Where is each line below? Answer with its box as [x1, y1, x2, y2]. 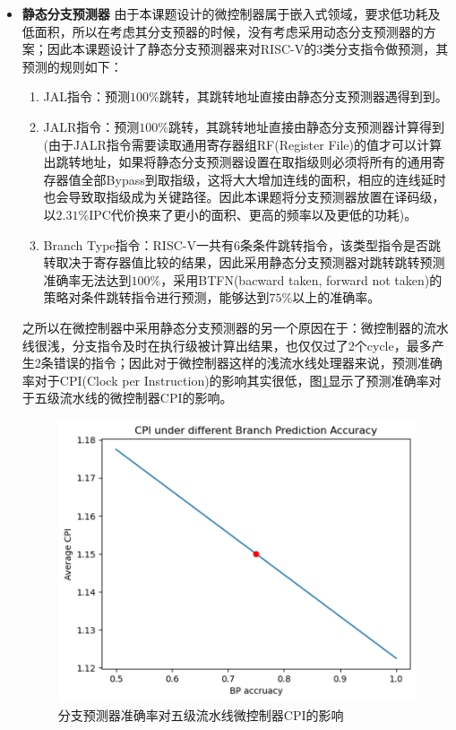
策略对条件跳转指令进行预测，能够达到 [43, 288, 270, 307]
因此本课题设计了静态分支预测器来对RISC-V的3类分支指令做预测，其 [47, 39, 449, 58]
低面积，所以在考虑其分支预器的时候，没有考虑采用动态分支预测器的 [22, 22, 424, 40]
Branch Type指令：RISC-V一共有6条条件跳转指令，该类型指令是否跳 [43, 235, 441, 254]
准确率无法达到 [43, 270, 132, 289]
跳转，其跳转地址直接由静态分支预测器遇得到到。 [159, 87, 448, 106]
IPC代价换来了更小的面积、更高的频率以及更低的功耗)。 [89, 204, 417, 223]
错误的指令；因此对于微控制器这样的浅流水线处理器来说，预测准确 [53, 353, 443, 372]
